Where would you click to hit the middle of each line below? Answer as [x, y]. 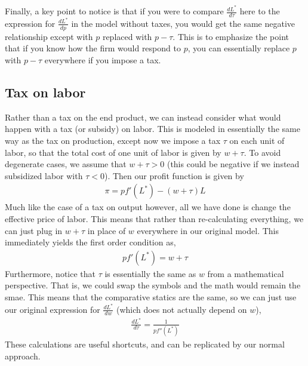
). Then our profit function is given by [174, 175]
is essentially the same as [150, 273]
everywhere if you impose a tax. [103, 60]
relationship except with [49, 36]
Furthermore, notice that [50, 273]
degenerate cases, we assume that [66, 164]
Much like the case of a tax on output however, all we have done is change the [148, 207]
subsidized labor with [44, 175]
